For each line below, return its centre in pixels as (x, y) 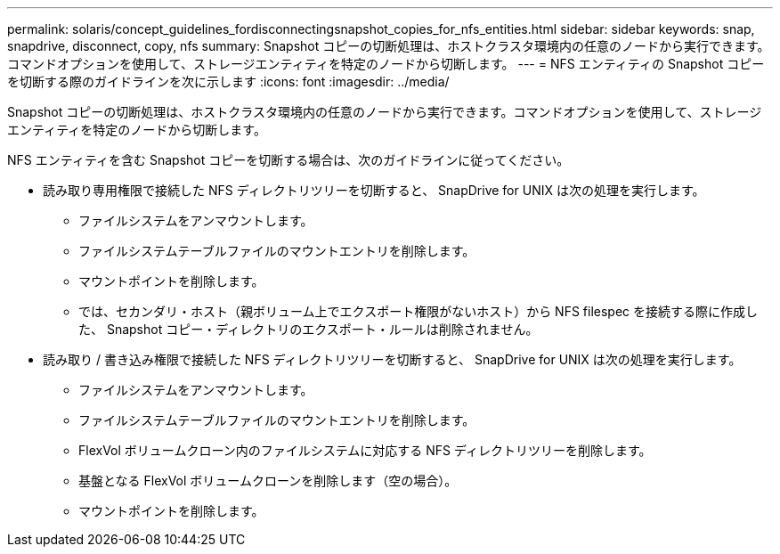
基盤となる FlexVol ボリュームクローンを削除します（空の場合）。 (268, 481)
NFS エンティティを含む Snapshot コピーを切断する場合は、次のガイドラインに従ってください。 (288, 160)
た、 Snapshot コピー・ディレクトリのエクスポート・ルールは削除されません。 (309, 329)
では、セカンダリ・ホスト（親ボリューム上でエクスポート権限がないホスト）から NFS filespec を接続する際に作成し (418, 311)
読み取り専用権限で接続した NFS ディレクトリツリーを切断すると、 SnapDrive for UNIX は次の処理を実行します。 (374, 190)
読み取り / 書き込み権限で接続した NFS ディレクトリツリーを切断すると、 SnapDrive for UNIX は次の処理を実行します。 (392, 359)
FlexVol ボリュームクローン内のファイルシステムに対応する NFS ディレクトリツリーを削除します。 (365, 450)
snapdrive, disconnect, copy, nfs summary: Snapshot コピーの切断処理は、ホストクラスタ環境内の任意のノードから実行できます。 (389, 46)
